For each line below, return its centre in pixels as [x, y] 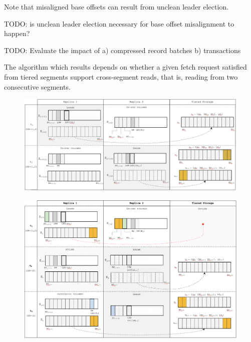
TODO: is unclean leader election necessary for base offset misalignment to [119, 23]
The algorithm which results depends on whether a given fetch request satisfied [125, 67]
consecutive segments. [37, 86]
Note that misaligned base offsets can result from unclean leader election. [116, 7]
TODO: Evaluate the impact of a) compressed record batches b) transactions [122, 50]
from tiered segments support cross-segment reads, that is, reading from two [121, 76]
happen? [17, 33]
